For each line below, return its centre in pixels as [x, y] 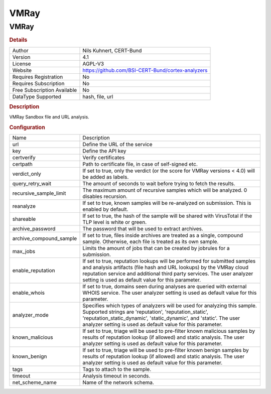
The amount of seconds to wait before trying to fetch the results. [159, 184]
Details [18, 40]
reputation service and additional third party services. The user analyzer [168, 274]
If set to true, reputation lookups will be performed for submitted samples [169, 261]
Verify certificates [104, 158]
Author [20, 50]
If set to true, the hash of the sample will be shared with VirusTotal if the [167, 216]
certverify [24, 158]
